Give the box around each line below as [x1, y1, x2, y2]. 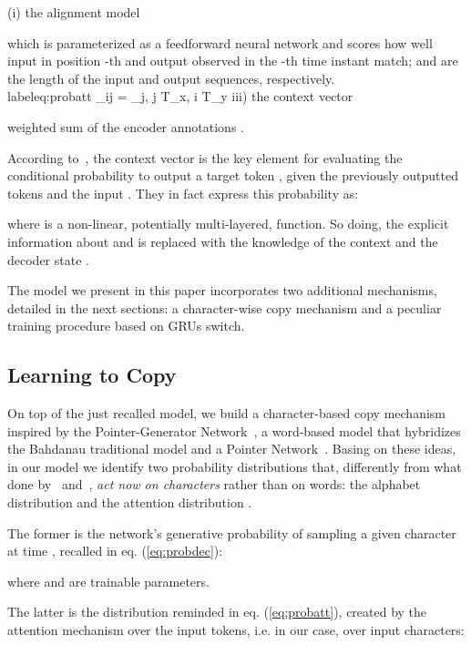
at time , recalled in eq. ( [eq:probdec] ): [7, 541, 223, 560]
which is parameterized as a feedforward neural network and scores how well [7, 33, 433, 52]
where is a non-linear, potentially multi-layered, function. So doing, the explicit [7, 214, 449, 233]
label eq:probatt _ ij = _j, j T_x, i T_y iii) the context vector [7, 87, 353, 106]
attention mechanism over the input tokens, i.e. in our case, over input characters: [7, 620, 465, 640]
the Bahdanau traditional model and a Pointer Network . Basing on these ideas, [7, 439, 456, 458]
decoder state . [7, 250, 89, 269]
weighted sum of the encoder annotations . [7, 117, 244, 136]
